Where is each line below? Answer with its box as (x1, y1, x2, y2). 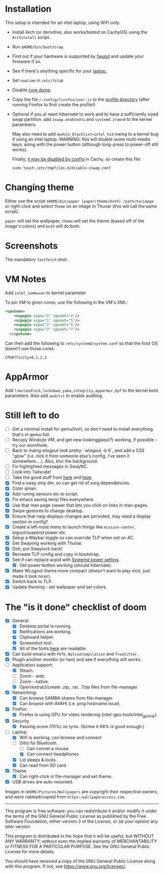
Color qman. (12, 486, 38, 492)
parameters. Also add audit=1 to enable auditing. (5, 393, 103, 399)
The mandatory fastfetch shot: (5, 256, 68, 262)
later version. (5, 824, 32, 829)
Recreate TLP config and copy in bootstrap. (12, 551, 100, 557)
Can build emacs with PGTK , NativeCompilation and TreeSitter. (12, 651, 140, 657)
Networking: (12, 689, 38, 696)
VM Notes (5, 274, 46, 284)
